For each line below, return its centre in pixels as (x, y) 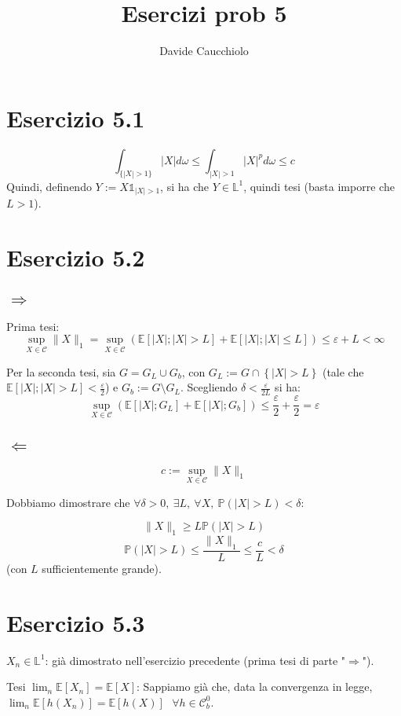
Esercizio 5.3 (76, 622)
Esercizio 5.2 (76, 257)
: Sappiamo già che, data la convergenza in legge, (255, 687)
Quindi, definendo (49, 186)
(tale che (343, 371)
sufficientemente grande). (102, 568)
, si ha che (184, 186)
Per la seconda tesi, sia (61, 371)
